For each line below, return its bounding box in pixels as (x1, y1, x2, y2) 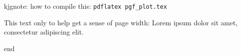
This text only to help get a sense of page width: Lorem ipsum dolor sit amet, (4, 17, 238, 27)
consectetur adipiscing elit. (4, 27, 84, 37)
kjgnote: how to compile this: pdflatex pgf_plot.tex (4, 1, 167, 11)
